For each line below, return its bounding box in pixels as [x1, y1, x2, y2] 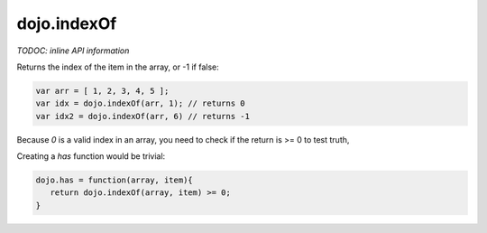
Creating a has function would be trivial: [16, 151, 166, 162]
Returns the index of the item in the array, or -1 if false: [16, 61, 220, 72]
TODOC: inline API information [16, 45, 130, 56]
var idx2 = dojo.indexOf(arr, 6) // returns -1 [35, 111, 250, 121]
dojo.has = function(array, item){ [35, 175, 193, 185]
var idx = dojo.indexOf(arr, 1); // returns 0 [35, 98, 245, 108]
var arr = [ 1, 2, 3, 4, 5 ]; [35, 86, 170, 96]
